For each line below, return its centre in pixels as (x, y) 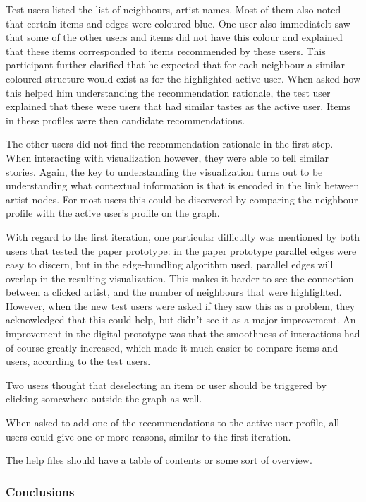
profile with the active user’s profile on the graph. (113, 213)
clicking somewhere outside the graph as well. (104, 399)
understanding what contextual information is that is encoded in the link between (183, 185)
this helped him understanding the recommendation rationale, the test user (168, 92)
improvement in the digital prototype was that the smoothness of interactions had (183, 334)
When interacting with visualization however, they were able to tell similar (167, 157)
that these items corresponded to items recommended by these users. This (166, 50)
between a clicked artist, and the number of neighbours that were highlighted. (174, 292)
